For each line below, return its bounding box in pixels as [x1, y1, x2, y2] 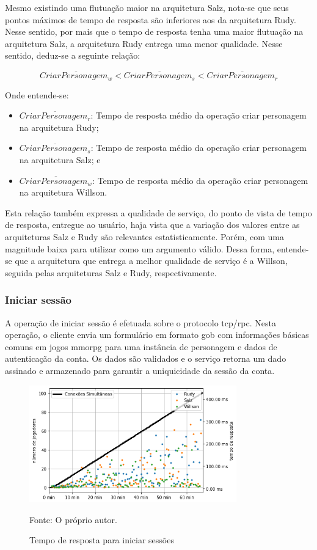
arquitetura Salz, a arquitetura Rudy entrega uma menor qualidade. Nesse [5, 37, 283, 50]
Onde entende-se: [5, 88, 69, 101]
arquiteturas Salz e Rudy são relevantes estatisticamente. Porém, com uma [5, 230, 285, 243]
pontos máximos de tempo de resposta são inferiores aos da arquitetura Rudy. [5, 13, 296, 26]
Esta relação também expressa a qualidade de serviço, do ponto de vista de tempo [5, 206, 312, 219]
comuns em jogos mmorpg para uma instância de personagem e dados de [5, 340, 277, 353]
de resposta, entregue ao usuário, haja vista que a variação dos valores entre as [5, 218, 300, 231]
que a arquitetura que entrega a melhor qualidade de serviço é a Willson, [15, 254, 288, 267]
